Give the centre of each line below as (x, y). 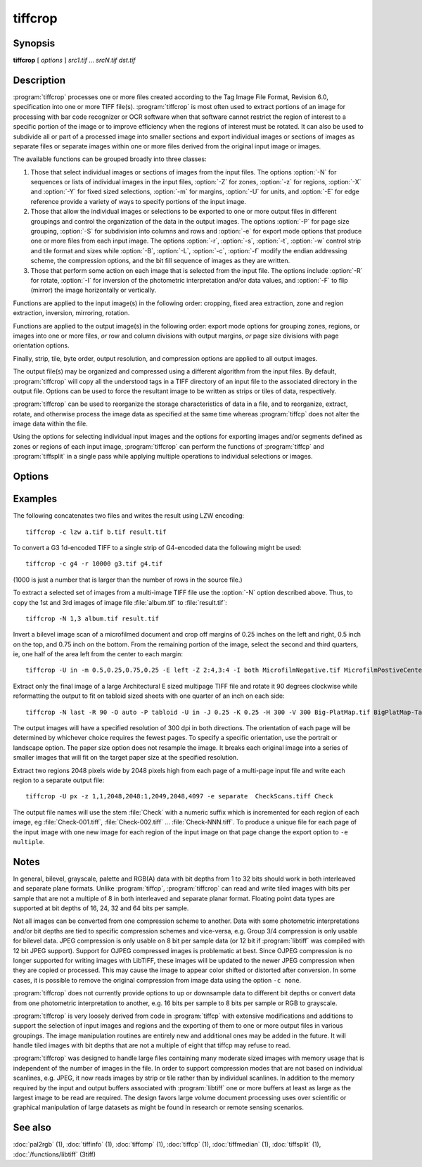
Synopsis (34, 43)
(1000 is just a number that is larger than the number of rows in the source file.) (128, 580)
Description (39, 80)
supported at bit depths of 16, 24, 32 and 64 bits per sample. (101, 908)
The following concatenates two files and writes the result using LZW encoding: (129, 516)
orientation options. (41, 345)
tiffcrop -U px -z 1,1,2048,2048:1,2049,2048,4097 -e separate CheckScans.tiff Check (179, 796)
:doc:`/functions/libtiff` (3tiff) (55, 1154)
